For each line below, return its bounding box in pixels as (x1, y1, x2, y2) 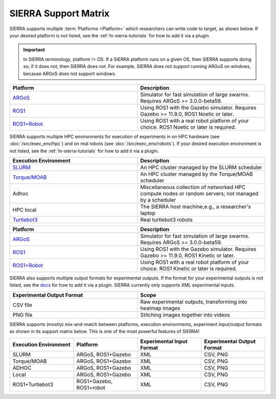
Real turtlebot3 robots (140, 216, 193, 223)
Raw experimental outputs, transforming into (140, 298, 247, 305)
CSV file (12, 301, 33, 309)
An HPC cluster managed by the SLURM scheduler (140, 164, 263, 171)
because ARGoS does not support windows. (23, 71, 117, 77)
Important (23, 46, 45, 53)
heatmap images (140, 304, 181, 312)
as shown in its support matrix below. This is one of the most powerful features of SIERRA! (9, 328, 199, 335)
